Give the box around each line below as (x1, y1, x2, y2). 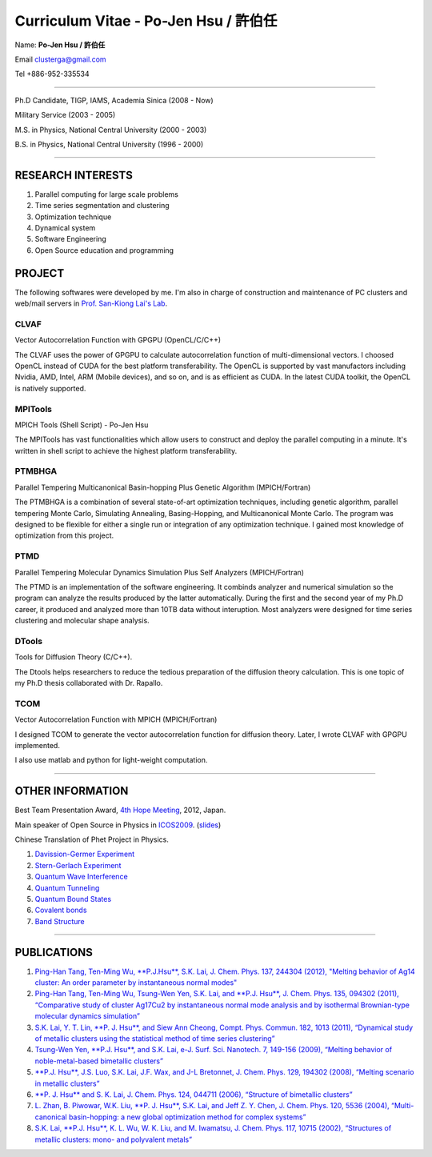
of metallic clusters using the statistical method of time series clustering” (34, 1033, 275, 1043)
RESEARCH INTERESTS (14, 168, 134, 182)
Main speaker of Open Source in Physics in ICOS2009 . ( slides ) (14, 820, 222, 830)
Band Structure (34, 916, 85, 926)
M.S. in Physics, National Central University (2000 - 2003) (14, 125, 207, 134)
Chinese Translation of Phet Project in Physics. (14, 835, 170, 844)
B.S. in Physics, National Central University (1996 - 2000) (14, 139, 204, 149)
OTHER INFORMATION (14, 784, 129, 798)
